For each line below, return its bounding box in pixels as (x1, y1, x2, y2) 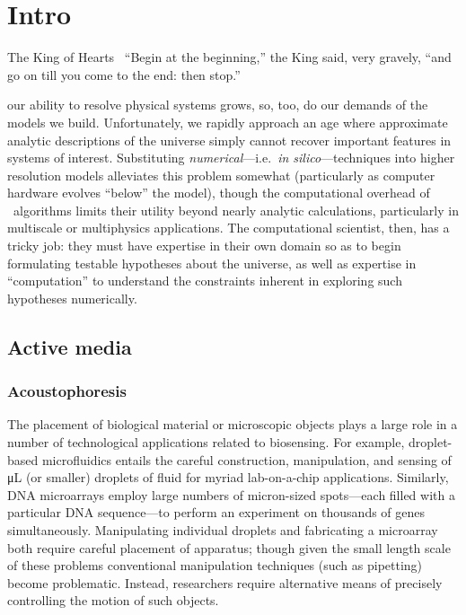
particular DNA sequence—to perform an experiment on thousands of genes (7, 503, 426, 522)
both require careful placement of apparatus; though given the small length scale (7, 538, 451, 557)
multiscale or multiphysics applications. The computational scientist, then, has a (7, 218, 450, 237)
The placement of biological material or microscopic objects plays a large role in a (7, 415, 458, 434)
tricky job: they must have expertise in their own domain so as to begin (7, 236, 401, 255)
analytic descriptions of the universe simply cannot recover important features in (7, 130, 452, 149)
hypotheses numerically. (7, 288, 137, 307)
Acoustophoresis (7, 380, 127, 402)
